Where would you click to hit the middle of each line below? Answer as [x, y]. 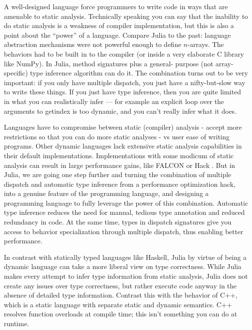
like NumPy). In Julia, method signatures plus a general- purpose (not [109, 63]
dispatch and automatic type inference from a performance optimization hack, [120, 184]
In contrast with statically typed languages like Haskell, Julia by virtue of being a [125, 257]
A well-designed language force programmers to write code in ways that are [116, 6]
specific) [16, 73]
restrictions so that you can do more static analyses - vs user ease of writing [117, 136]
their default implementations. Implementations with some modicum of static [119, 155]
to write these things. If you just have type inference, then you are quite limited [123, 92]
